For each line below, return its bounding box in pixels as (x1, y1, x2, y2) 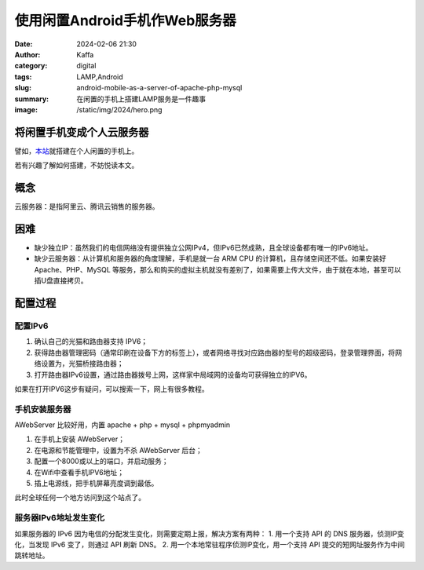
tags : (14, 71, 32, 82)
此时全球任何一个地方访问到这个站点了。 (14, 493, 145, 502)
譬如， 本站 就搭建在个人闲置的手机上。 (14, 146, 139, 155)
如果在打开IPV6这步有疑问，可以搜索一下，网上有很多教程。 (14, 384, 209, 393)
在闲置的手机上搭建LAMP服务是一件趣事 (76, 94, 207, 104)
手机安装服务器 (14, 404, 71, 415)
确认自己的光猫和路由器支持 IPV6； (34, 337, 148, 346)
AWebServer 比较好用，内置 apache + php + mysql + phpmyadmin (14, 420, 231, 429)
